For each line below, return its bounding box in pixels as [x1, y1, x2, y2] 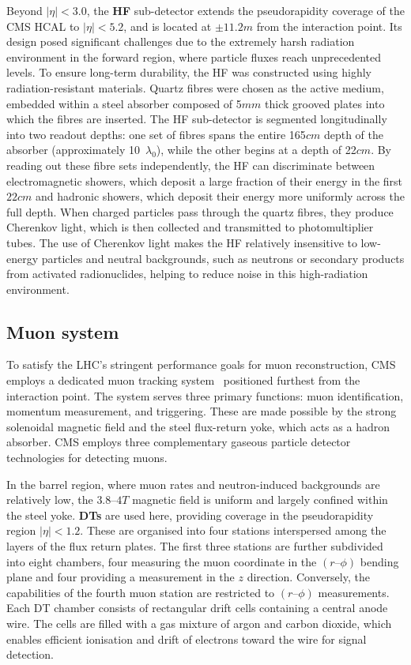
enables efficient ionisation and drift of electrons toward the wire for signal [6, 630, 367, 647]
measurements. [318, 584, 390, 600]
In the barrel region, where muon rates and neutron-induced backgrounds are [6, 475, 380, 492]
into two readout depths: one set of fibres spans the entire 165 [6, 126, 306, 142]
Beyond [6, 2, 43, 18]
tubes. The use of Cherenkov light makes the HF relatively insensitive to [6, 234, 357, 250]
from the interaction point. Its [256, 17, 402, 34]
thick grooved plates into [265, 95, 385, 111]
